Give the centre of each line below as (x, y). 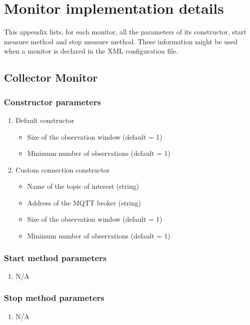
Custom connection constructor (63, 169)
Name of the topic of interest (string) (83, 186)
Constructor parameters (53, 102)
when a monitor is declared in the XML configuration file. (91, 51)
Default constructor (45, 120)
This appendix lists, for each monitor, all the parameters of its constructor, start (125, 32)
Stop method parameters (54, 298)
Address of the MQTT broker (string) (84, 202)
